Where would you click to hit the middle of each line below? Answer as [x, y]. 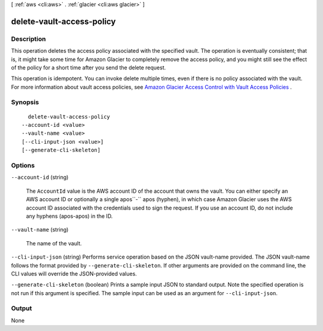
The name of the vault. [54, 243]
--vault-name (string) [40, 230]
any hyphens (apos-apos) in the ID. [69, 216]
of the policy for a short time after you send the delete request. [89, 67]
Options [23, 165]
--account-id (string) [40, 177]
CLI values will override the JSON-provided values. [74, 274]
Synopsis [25, 102]
